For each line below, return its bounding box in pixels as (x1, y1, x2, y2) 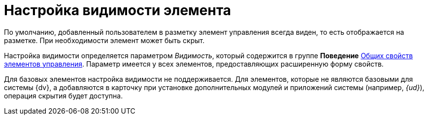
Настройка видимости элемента (4, 2, 231, 19)
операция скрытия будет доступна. (4, 91, 123, 100)
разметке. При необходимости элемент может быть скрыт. (4, 36, 205, 45)
